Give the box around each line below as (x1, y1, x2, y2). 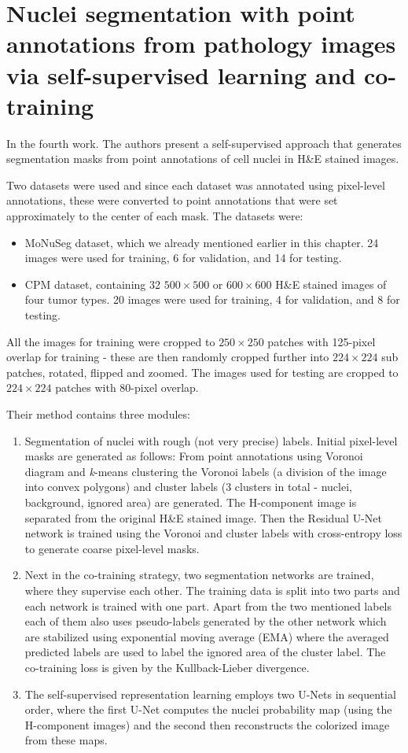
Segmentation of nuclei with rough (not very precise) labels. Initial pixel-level (24, 432, 398, 448)
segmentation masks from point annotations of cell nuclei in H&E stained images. (6, 150, 399, 167)
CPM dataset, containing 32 (24, 275, 160, 292)
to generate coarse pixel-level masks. (24, 540, 200, 556)
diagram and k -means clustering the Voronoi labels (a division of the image (24, 463, 387, 479)
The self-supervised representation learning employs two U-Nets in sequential (24, 685, 396, 702)
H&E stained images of (275, 275, 387, 292)
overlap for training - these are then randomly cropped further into (6, 349, 329, 365)
